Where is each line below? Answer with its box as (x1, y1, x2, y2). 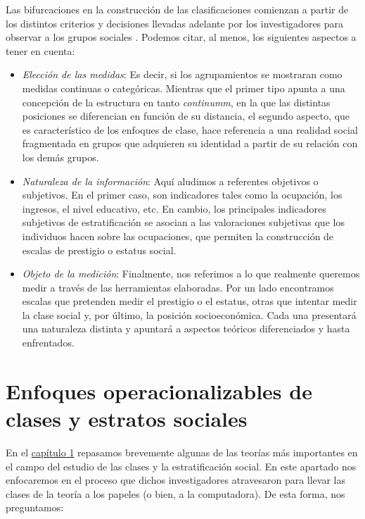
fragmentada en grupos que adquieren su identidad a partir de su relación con (22, 136, 358, 151)
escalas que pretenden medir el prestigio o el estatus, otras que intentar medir (22, 294, 357, 308)
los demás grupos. (22, 149, 99, 164)
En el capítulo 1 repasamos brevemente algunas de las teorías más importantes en (6, 444, 358, 459)
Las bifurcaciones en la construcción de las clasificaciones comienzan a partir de (6, 2, 349, 16)
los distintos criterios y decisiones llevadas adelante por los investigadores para (6, 15, 344, 30)
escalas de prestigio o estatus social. (22, 242, 177, 257)
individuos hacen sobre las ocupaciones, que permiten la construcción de (22, 228, 334, 243)
